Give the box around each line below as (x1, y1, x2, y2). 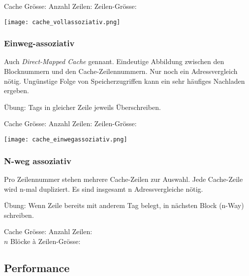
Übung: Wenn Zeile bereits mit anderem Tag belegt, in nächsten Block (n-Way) (4, 200, 244, 210)
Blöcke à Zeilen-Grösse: (10, 236, 81, 246)
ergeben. (4, 85, 29, 96)
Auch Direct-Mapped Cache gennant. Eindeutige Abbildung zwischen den (4, 56, 224, 67)
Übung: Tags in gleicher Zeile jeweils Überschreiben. (4, 102, 161, 112)
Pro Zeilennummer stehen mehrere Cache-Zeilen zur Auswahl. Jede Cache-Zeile (4, 173, 243, 184)
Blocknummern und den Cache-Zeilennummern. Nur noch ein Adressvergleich (4, 66, 238, 76)
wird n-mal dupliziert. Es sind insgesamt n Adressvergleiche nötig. (4, 183, 203, 194)
